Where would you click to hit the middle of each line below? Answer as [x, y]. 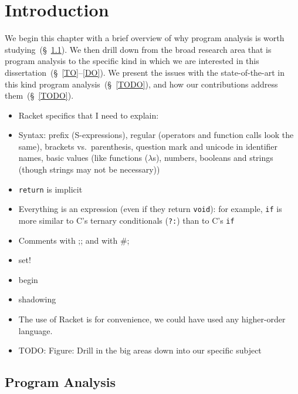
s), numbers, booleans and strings [213, 158]
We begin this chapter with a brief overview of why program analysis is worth [145, 38]
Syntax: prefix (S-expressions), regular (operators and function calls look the [156, 135]
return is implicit [50, 189]
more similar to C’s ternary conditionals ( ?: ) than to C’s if [126, 220]
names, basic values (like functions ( [83, 158]
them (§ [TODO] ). [39, 95]
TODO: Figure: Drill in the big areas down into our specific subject [140, 350]
